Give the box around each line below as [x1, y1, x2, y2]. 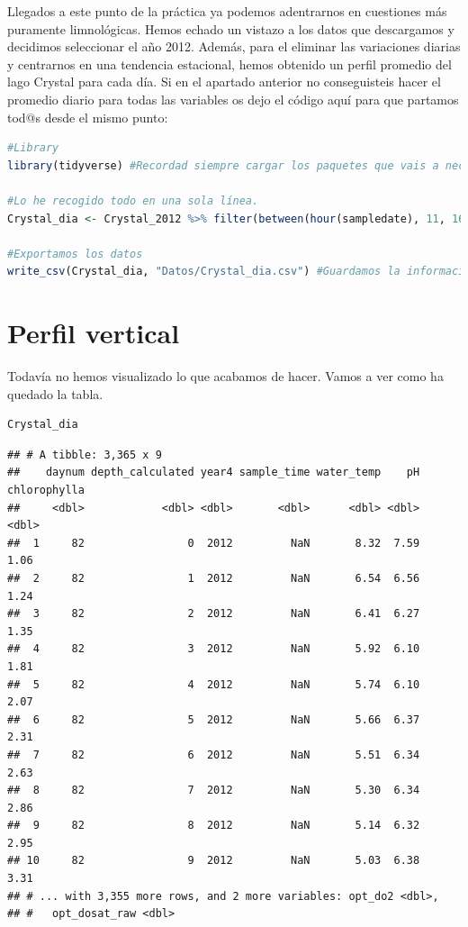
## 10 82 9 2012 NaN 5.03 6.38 [7, 854, 420, 868]
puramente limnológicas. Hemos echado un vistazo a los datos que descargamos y [7, 19, 454, 38]
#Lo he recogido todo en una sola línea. [7, 194, 259, 207]
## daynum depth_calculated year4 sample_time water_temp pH [7, 466, 420, 479]
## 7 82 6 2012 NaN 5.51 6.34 [7, 748, 420, 761]
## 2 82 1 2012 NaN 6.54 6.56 [7, 571, 420, 585]
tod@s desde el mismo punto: [7, 107, 168, 126]
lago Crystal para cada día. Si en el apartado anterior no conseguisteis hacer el [7, 72, 441, 91]
